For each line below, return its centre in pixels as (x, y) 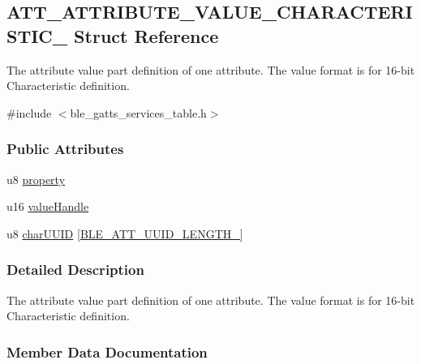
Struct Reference (146, 35)
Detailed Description (75, 270)
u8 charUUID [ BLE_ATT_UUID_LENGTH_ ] (125, 233)
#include (29, 112)
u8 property (36, 179)
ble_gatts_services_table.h (138, 112)
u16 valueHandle (48, 206)
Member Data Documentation (107, 351)
